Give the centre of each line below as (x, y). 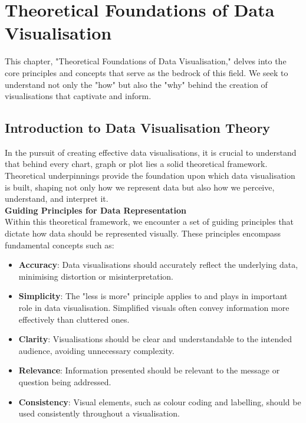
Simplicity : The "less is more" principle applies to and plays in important (153, 296)
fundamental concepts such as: (60, 245)
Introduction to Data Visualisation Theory (138, 128)
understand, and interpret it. (57, 199)
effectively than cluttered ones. (74, 319)
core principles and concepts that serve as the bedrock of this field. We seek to (147, 72)
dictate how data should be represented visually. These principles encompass (143, 233)
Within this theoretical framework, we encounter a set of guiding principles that (149, 222)
